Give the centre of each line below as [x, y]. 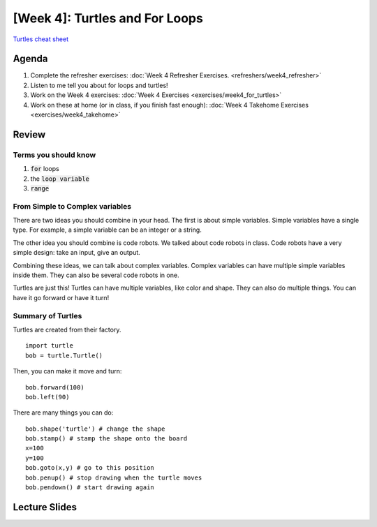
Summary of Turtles [47, 316]
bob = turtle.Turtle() [64, 355]
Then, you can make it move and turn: [67, 371]
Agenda [30, 59]
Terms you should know [54, 155]
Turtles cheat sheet [41, 39]
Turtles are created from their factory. [67, 329]
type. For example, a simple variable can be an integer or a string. [107, 230]
